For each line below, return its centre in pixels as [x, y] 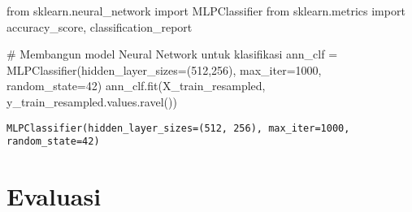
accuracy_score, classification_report [100, 26]
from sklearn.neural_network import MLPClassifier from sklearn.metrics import [206, 11]
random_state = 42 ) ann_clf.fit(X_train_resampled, [136, 86]
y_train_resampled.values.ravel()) [92, 101]
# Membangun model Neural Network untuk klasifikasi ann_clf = [172, 54]
